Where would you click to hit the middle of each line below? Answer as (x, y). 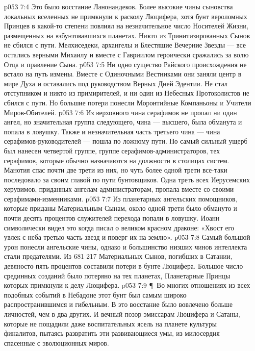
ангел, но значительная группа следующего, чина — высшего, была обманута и (123, 122)
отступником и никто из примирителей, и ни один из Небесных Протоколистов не (127, 93)
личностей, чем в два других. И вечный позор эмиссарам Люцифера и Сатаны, (122, 314)
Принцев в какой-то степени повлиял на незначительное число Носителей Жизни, (126, 26)
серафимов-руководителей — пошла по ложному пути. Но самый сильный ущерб (126, 141)
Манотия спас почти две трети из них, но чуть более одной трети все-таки (116, 170)
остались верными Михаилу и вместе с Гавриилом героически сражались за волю (126, 54)
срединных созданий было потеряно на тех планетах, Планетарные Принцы (117, 275)
